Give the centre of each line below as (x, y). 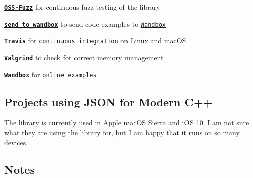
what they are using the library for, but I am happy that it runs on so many (122, 132)
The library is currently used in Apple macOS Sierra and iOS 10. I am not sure (127, 122)
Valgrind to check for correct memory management (84, 57)
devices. (16, 142)
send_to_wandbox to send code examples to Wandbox (85, 23)
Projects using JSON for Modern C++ (108, 101)
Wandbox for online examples (50, 74)
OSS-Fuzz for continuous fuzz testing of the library (82, 7)
